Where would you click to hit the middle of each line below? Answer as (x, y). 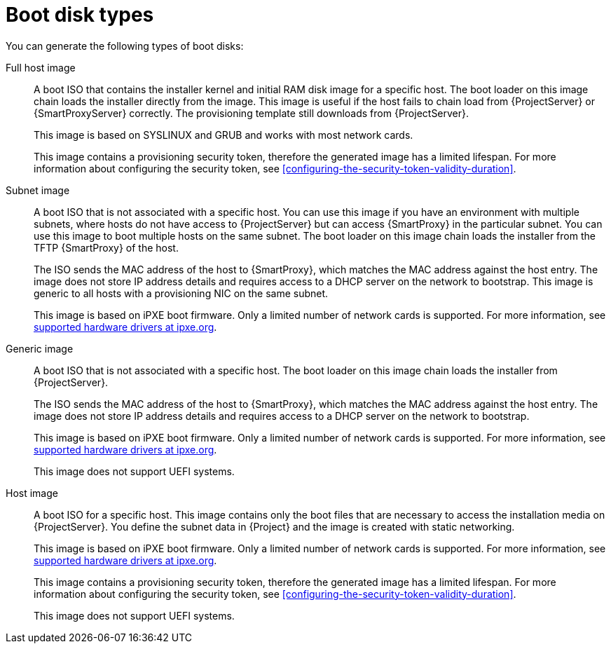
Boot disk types (80, 15)
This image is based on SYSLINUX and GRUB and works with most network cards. (224, 135)
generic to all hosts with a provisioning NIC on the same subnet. (181, 293)
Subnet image (38, 190)
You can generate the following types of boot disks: (125, 46)
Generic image (40, 348)
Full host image (41, 67)
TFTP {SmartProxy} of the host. (106, 247)
